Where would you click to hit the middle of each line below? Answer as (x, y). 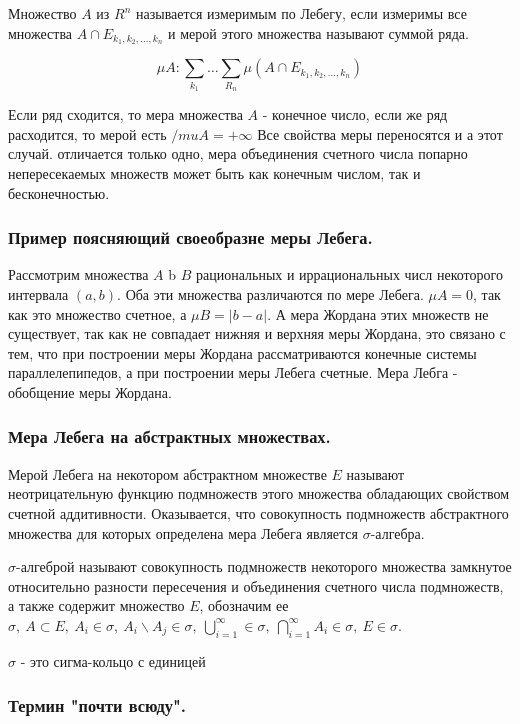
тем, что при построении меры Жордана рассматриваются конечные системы (242, 352)
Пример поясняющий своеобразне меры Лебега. (190, 237)
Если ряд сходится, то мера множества (125, 114)
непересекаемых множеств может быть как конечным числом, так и (214, 172)
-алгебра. (397, 532)
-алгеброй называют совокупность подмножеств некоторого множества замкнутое (264, 566)
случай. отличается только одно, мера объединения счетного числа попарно (238, 153)
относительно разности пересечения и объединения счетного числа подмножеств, (256, 585)
